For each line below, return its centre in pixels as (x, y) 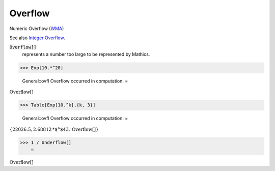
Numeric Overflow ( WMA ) (37, 28)
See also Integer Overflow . (37, 38)
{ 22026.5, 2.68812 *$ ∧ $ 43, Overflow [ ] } (54, 129)
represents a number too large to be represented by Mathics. (86, 54)
